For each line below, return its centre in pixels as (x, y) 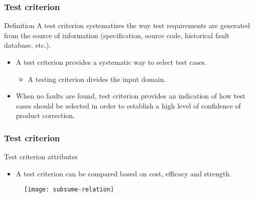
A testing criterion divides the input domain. (97, 79)
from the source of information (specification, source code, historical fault (117, 35)
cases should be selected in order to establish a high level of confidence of (128, 105)
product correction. (45, 115)
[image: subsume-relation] (69, 190)
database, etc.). (28, 45)
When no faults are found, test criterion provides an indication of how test (131, 96)
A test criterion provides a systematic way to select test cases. (111, 62)
